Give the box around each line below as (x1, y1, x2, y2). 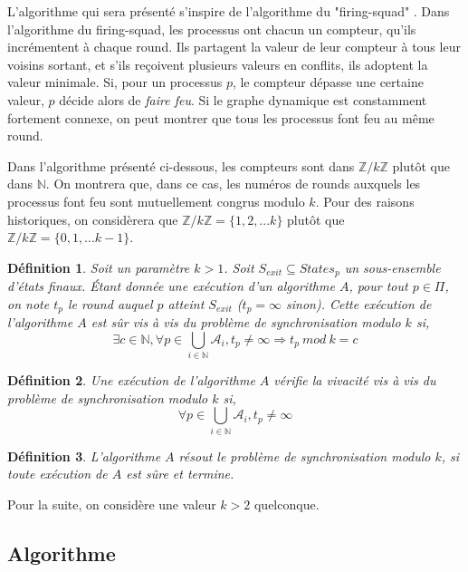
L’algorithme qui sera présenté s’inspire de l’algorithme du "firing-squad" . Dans (7, 2, 450, 20)
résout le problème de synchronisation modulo (178, 446, 431, 465)
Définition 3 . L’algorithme (7, 446, 161, 465)
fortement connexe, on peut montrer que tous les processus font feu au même (7, 108, 435, 127)
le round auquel (67, 294, 153, 313)
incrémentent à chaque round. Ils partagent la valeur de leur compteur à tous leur (7, 37, 461, 56)
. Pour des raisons (315, 191, 415, 210)
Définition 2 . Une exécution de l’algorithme (7, 371, 255, 390)
